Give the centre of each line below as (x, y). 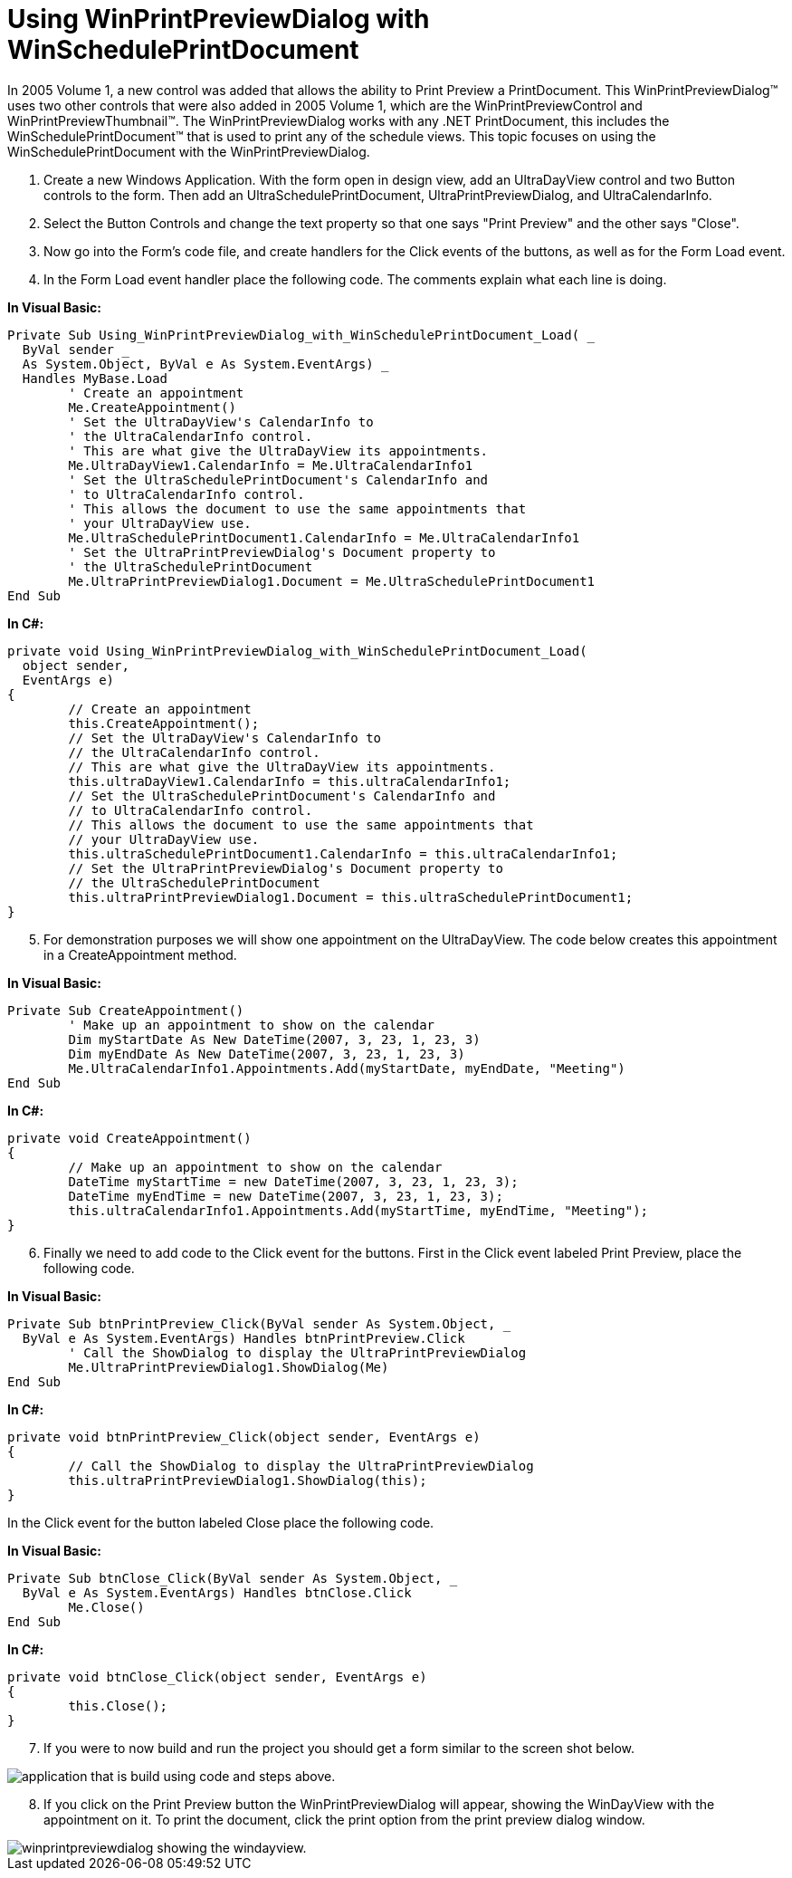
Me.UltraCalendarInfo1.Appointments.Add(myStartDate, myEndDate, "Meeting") (347, 1068)
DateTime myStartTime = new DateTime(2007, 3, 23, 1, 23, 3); (293, 1181)
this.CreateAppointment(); (164, 723)
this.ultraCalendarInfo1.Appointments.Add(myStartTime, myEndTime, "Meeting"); (358, 1210)
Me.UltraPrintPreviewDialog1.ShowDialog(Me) (229, 1367)
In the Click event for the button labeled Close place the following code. (221, 1522)
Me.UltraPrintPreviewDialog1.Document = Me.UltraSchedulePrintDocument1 (332, 581)
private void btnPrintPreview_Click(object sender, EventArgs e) (244, 1437)
